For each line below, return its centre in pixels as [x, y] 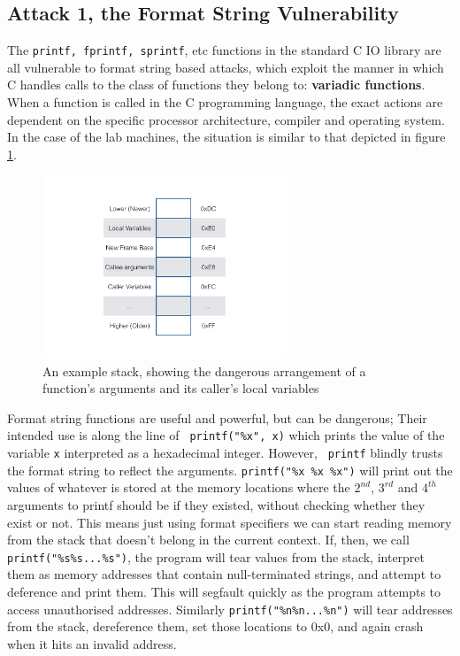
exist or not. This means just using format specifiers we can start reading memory [230, 522]
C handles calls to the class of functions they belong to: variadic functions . [216, 85]
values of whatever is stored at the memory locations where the [179, 487]
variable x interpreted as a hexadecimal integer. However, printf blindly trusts [225, 453]
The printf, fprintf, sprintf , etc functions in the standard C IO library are [224, 50]
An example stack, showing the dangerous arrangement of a [204, 370]
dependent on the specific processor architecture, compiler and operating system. [226, 119]
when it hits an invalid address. [92, 643]
